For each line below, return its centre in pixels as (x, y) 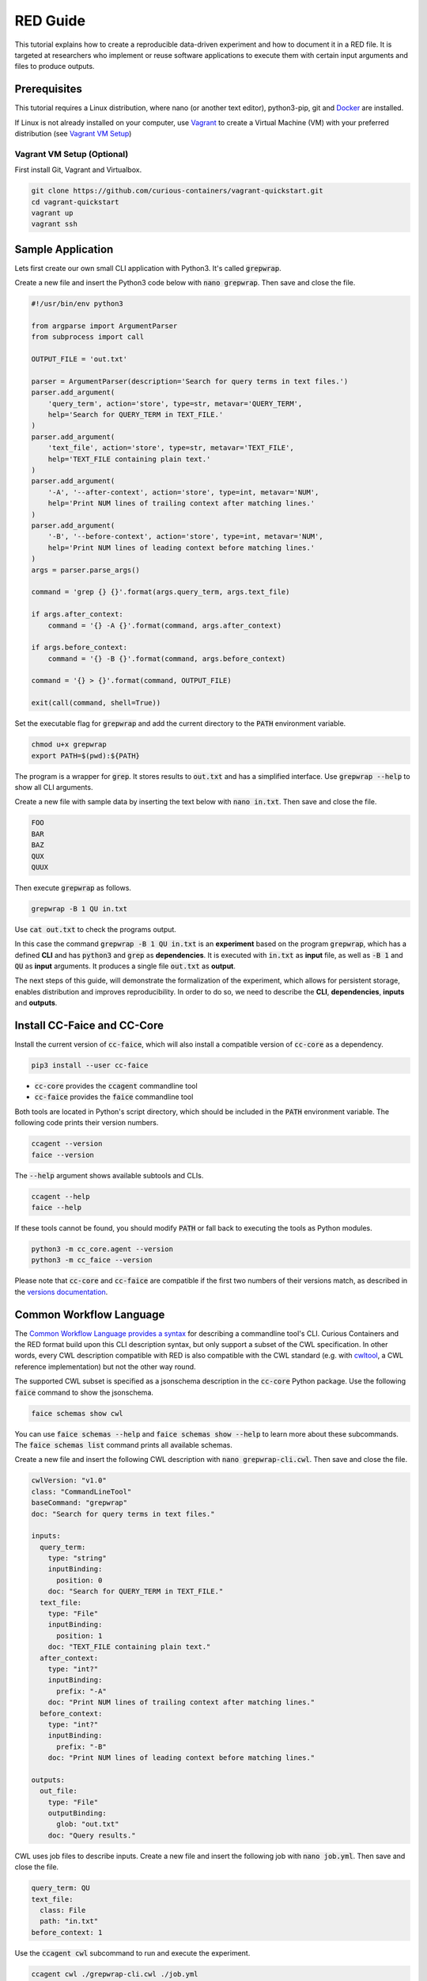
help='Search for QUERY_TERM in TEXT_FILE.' (136, 415)
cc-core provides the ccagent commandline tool (116, 1086)
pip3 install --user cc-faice (90, 1065)
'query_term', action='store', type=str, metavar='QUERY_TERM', (175, 403)
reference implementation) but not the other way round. (106, 1366)
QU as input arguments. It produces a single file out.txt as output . (125, 966)
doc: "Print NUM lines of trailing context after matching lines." (181, 1702)
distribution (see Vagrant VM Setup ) (73, 134)
